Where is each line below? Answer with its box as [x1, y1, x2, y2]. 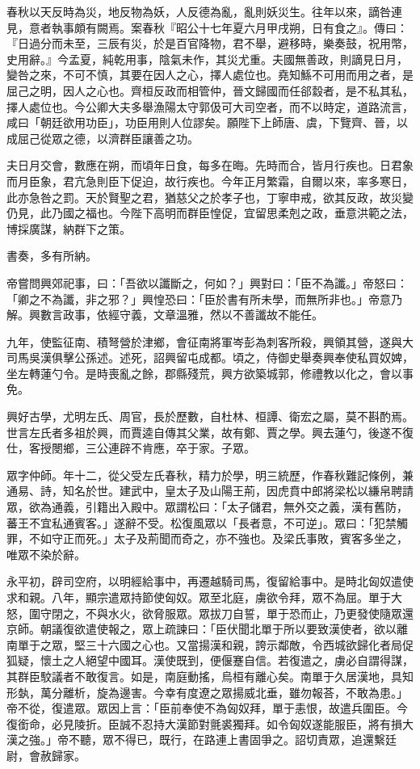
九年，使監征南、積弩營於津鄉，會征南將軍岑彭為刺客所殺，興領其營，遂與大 [6, 333, 414, 350]
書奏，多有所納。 [6, 247, 97, 264]
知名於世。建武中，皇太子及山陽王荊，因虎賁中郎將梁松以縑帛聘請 [62, 482, 414, 499]
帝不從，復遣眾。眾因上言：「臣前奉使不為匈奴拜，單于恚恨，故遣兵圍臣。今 [6, 700, 408, 716]
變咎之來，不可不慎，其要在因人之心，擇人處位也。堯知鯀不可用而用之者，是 [6, 66, 414, 83]
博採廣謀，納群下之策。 [6, 220, 131, 237]
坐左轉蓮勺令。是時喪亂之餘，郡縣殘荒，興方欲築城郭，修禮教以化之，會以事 [6, 364, 414, 381]
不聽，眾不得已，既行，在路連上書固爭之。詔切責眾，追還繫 [68, 731, 385, 748]
